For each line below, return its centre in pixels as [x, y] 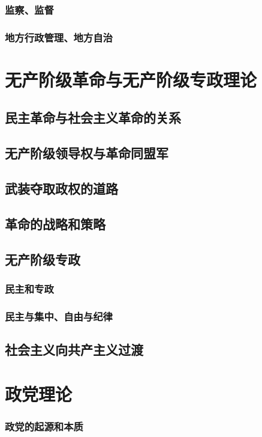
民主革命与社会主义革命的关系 [93, 118]
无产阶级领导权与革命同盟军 [87, 153]
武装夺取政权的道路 [61, 188]
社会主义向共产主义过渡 [74, 350]
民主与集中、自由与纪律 [59, 316]
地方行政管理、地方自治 [59, 37]
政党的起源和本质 [44, 426]
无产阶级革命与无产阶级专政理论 [131, 79]
